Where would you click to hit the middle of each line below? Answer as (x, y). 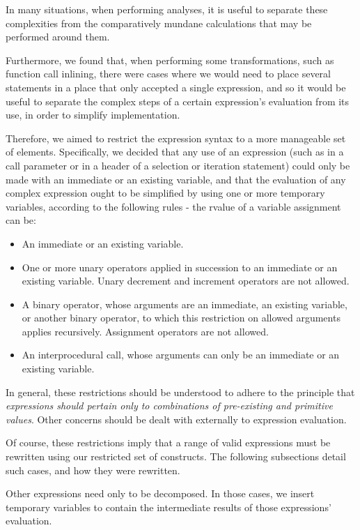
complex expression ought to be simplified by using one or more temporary (165, 193)
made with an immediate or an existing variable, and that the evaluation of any (176, 179)
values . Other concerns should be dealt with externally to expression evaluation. (176, 419)
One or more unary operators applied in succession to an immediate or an (180, 267)
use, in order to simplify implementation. (93, 115)
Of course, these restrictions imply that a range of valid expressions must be (168, 442)
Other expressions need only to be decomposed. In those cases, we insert (160, 493)
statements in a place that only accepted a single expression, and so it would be (176, 87)
